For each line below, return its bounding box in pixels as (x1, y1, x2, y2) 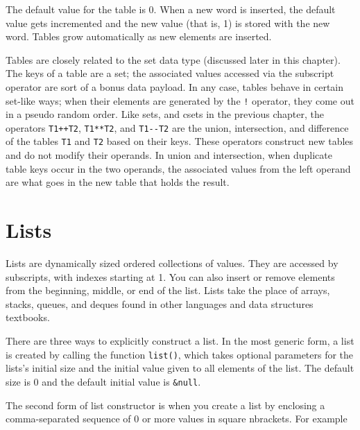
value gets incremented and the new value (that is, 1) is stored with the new (6, 15, 330, 30)
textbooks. (6, 310, 50, 325)
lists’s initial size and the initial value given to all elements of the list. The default (6, 361, 354, 375)
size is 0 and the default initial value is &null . (6, 374, 201, 388)
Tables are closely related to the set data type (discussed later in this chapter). (6, 52, 341, 67)
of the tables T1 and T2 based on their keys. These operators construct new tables (6, 134, 354, 148)
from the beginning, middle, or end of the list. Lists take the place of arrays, (6, 283, 330, 298)
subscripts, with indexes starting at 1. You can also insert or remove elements (6, 269, 335, 284)
